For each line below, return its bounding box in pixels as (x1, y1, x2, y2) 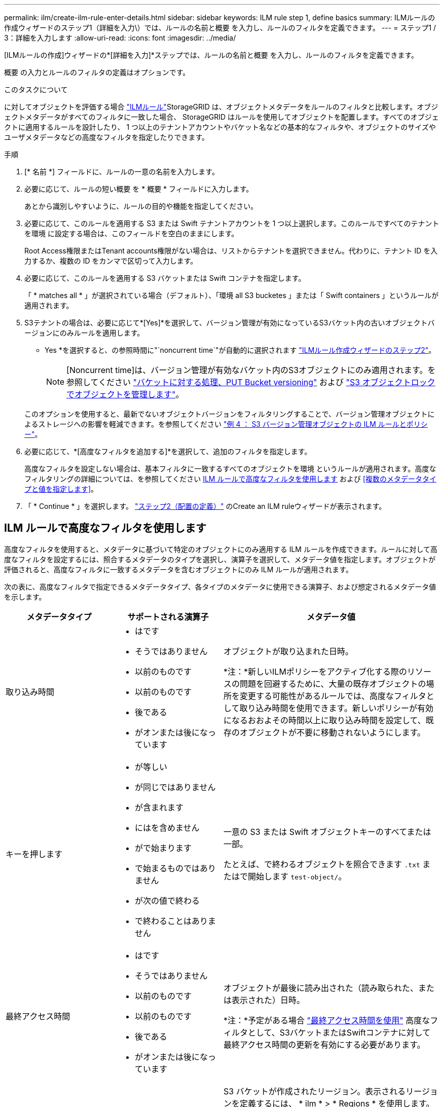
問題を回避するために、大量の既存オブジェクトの (240, 678, 426, 689)
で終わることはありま (135, 915, 216, 926)
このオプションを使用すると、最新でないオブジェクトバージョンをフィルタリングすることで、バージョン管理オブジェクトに (24, 410, 435, 418)
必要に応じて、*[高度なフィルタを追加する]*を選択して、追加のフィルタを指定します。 (24, 447, 312, 456)
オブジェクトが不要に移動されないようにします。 (240, 727, 426, 737)
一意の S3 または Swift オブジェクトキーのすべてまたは (224, 826, 431, 837)
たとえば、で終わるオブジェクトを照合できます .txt (224, 859, 420, 869)
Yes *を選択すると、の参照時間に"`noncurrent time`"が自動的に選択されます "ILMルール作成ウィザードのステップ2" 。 (45, 346, 436, 354)
